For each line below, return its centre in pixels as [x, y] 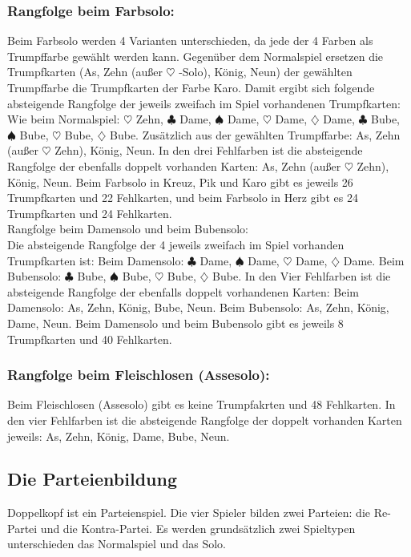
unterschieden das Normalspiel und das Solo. [117, 544]
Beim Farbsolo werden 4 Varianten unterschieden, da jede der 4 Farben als [190, 40]
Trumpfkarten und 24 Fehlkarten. [90, 213]
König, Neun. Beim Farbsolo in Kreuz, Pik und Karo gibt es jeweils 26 [180, 182]
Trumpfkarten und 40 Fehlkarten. [90, 339]
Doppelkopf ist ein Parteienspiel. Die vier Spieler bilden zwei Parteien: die [189, 513]
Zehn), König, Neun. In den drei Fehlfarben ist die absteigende [209, 150]
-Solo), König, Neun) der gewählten [266, 72]
